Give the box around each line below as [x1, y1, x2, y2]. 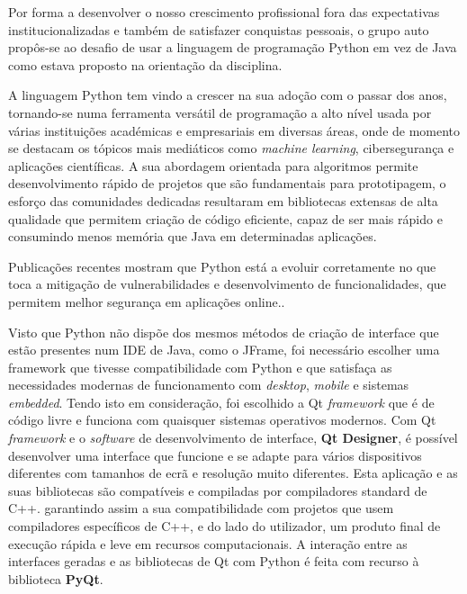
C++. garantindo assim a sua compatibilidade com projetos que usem [8, 499, 394, 517]
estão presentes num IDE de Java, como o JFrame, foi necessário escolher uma [8, 340, 440, 359]
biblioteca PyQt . [8, 569, 103, 588]
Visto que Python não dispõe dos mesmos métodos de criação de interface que [8, 322, 439, 341]
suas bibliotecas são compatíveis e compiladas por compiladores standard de [8, 481, 427, 499]
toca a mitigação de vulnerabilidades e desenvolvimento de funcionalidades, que [8, 274, 446, 293]
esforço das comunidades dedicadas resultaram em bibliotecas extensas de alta [8, 191, 438, 210]
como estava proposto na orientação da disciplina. [8, 55, 283, 74]
